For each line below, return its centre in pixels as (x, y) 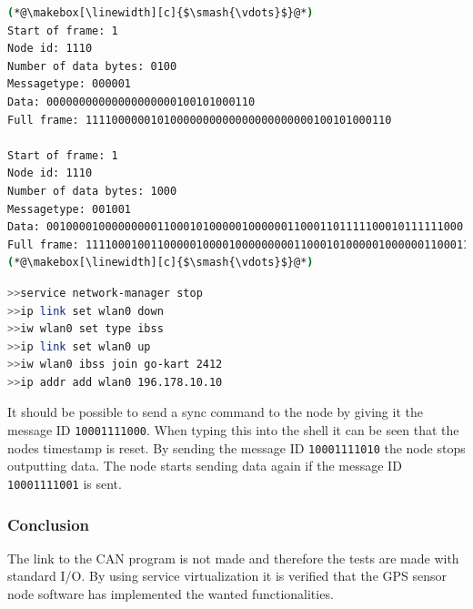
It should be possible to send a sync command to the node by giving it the (215, 412)
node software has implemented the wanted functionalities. (171, 594)
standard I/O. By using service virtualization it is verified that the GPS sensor (227, 576)
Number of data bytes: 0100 (92, 66)
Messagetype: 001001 (70, 209)
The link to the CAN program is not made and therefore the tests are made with (233, 558)
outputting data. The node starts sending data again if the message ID (205, 466)
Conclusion (48, 524)
